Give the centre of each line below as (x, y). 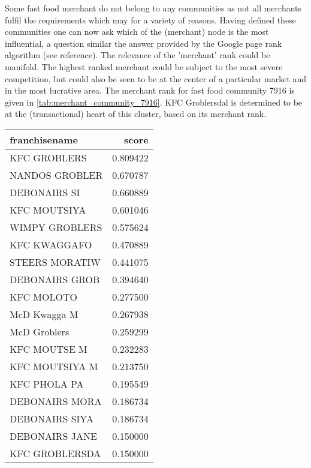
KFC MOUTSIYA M (54, 366)
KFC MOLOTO (43, 296)
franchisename (44, 139)
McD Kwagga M (44, 314)
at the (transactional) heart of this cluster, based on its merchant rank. (136, 114)
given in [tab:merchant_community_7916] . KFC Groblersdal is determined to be (154, 102)
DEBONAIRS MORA (56, 401)
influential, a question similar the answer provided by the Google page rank (144, 43)
